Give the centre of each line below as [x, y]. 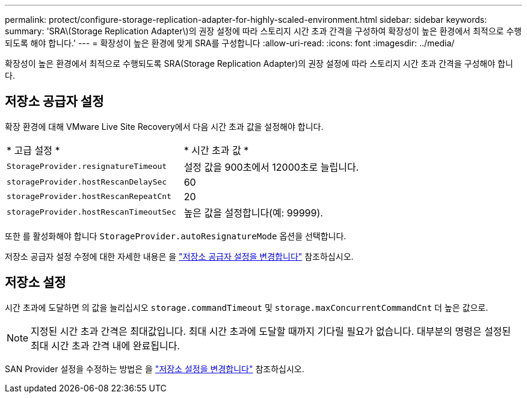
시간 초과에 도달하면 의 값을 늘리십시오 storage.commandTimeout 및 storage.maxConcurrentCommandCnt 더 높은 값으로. [247, 307]
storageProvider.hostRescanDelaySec [87, 182]
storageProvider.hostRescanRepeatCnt [89, 197]
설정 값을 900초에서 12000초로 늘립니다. [271, 167]
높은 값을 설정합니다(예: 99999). [253, 213]
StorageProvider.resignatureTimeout [87, 167]
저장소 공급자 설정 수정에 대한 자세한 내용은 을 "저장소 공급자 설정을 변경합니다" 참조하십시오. [179, 256]
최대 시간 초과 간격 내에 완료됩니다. [105, 345]
